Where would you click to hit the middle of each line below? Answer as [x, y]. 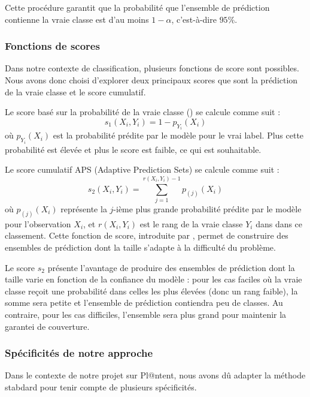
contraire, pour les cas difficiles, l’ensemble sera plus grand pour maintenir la [146, 314]
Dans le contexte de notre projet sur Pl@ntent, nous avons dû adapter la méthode [155, 375]
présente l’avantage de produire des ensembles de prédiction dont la [171, 267]
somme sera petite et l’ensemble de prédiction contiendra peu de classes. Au [144, 303]
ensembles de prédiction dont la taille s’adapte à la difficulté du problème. [140, 247]
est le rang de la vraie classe [191, 223]
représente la [84, 208]
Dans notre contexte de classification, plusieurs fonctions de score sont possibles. [152, 68]
